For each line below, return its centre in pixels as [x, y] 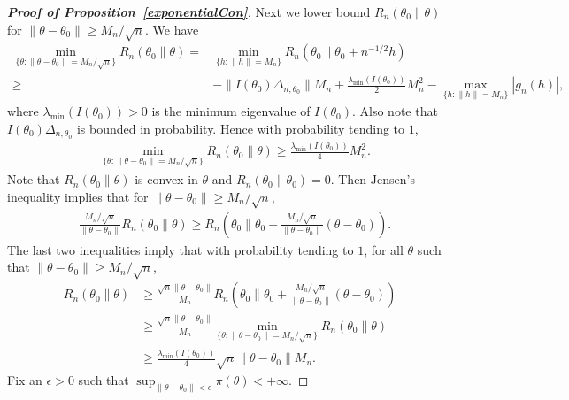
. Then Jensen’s [373, 179]
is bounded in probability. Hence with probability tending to [241, 128]
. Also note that [395, 111]
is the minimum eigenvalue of [231, 111]
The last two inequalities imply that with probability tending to [181, 249]
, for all [384, 249]
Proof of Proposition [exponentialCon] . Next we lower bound [189, 12]
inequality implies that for [78, 197]
